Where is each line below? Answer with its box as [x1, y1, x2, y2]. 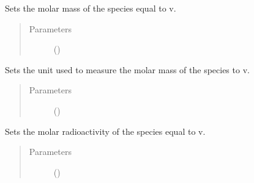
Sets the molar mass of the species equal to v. [5, 2, 176, 14]
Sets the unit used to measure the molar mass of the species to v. [5, 63, 250, 76]
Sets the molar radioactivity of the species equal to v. [5, 124, 206, 137]
